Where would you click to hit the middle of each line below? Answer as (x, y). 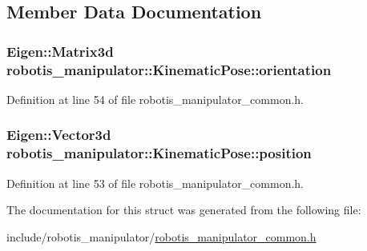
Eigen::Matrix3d (60, 51)
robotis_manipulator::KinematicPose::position (159, 153)
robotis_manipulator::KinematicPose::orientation (169, 69)
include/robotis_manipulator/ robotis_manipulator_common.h (161, 236)
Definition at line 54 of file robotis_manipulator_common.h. (155, 99)
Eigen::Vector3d (59, 135)
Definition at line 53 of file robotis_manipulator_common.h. (155, 183)
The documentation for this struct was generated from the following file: (184, 210)
